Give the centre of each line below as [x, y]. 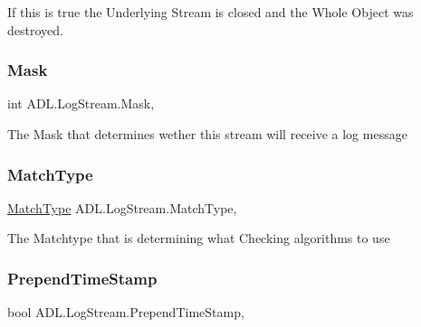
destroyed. [35, 29]
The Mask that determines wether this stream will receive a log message [207, 134]
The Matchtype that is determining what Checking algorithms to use [199, 238]
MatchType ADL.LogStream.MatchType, [122, 207]
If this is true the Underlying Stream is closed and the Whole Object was [210, 12]
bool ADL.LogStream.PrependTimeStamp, [126, 312]
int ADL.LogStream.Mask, [81, 103]
